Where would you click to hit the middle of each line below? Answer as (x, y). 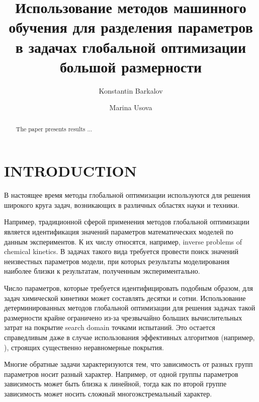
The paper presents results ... (54, 129)
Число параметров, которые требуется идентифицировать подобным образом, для (128, 288)
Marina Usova (131, 107)
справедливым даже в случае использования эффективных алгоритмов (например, (129, 337)
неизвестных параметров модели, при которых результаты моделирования (117, 261)
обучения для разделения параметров (131, 27)
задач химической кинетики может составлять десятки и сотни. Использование (125, 298)
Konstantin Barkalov (131, 90)
